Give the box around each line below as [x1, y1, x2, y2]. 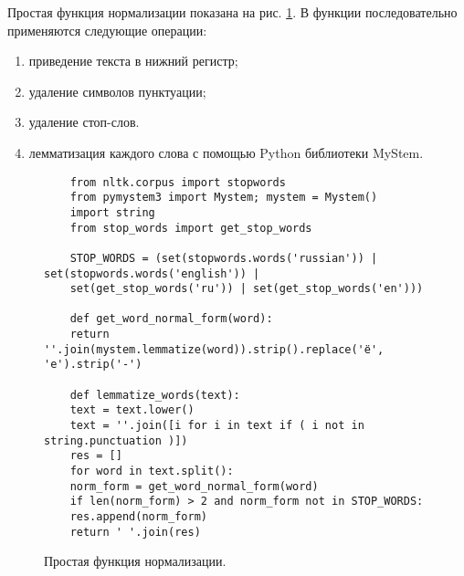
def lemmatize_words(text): [69, 388, 240, 402]
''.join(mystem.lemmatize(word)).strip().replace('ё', [44, 342, 385, 356]
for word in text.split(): [69, 465, 234, 478]
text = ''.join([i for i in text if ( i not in [69, 419, 364, 433]
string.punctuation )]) [44, 434, 188, 447]
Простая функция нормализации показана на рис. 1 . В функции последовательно [7, 3, 458, 21]
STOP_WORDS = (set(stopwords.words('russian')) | [69, 251, 378, 265]
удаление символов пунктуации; [28, 81, 206, 100]
